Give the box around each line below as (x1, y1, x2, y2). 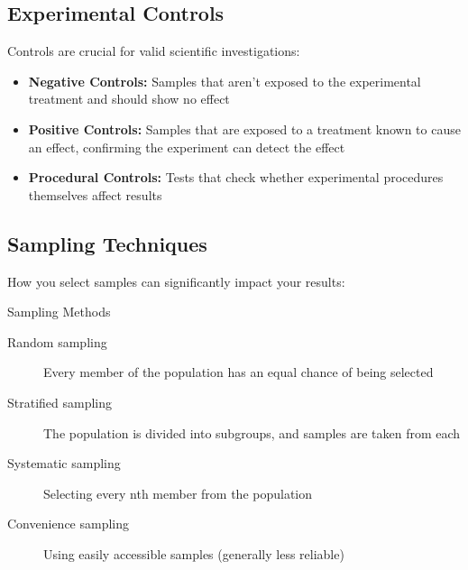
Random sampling (7, 332, 107, 351)
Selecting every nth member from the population (43, 483, 313, 502)
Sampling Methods (7, 302, 111, 321)
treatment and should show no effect (28, 89, 230, 108)
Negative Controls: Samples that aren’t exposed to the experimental (28, 71, 421, 90)
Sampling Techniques (7, 229, 207, 257)
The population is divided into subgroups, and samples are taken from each (43, 423, 461, 442)
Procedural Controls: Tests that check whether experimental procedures (28, 168, 444, 187)
